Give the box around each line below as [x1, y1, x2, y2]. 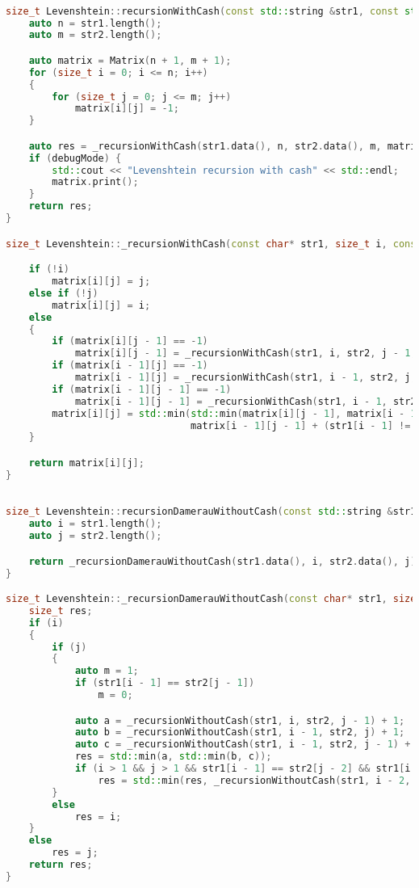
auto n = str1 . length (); [28, 17, 162, 29]
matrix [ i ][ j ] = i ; [52, 299, 151, 311]
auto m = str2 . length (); [28, 29, 162, 41]
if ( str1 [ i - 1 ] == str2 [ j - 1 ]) [74, 677, 255, 689]
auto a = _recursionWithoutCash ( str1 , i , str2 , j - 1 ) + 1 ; [74, 714, 405, 726]
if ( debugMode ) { [28, 152, 122, 164]
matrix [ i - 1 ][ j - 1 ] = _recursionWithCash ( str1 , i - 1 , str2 [74, 395, 417, 407]
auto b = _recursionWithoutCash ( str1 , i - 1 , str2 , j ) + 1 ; [74, 726, 405, 739]
